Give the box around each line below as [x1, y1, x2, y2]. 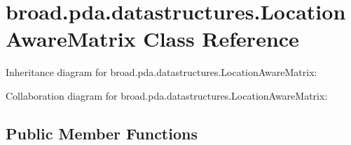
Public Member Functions [6, 122, 198, 144]
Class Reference [143, 24, 299, 53]
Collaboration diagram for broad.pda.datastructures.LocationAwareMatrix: [6, 88, 328, 102]
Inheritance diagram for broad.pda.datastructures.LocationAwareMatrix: [6, 65, 317, 79]
